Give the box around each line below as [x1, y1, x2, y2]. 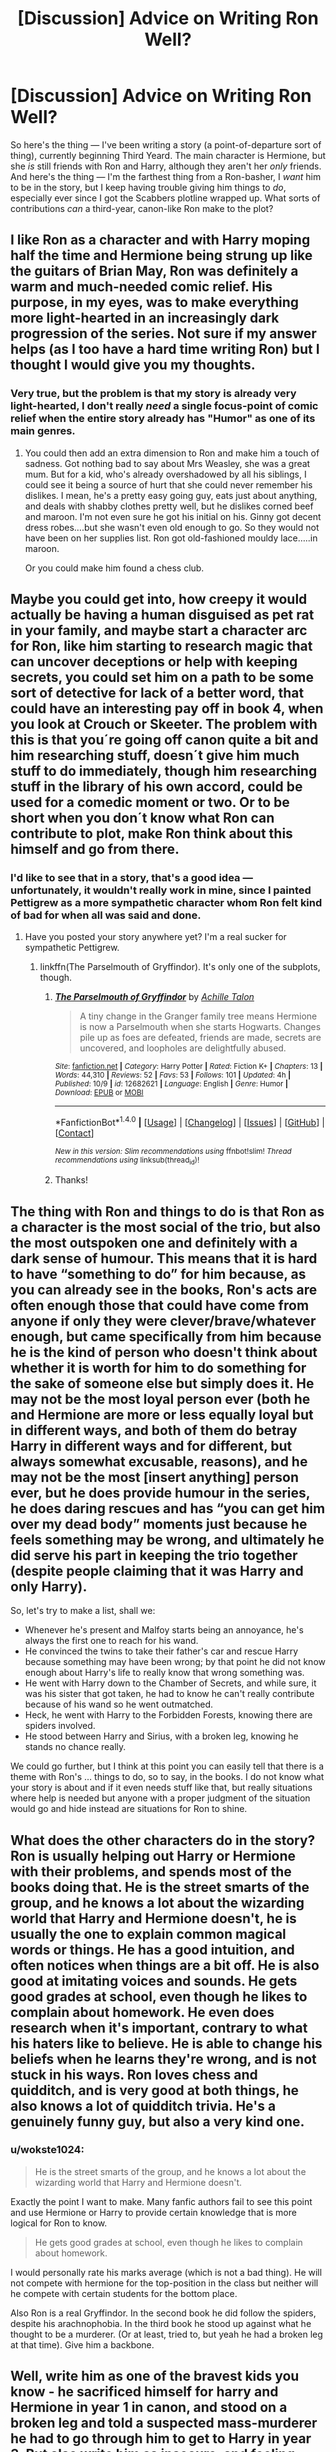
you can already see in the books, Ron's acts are [10, 1281, 318, 1298]
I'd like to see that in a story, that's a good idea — [10, 870, 253, 884]
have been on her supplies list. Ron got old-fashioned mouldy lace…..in [24, 532, 318, 544]
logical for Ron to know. [10, 2217, 108, 2229]
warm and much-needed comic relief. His [10, 278, 273, 296]
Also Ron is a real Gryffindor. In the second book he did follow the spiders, [10, 2307, 317, 2319]
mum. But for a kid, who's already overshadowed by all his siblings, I [24, 468, 307, 480]
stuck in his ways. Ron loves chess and [10, 2066, 258, 2083]
